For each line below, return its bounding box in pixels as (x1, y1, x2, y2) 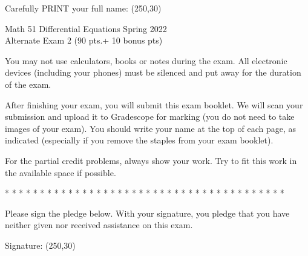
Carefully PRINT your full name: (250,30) (5, 2, 162, 14)
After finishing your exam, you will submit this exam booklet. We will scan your (5, 98, 303, 111)
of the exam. (5, 77, 51, 90)
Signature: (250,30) (5, 238, 76, 251)
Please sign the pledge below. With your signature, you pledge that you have (5, 206, 290, 219)
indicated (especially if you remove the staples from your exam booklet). (5, 134, 274, 146)
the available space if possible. (5, 166, 116, 179)
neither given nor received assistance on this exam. (5, 218, 193, 231)
